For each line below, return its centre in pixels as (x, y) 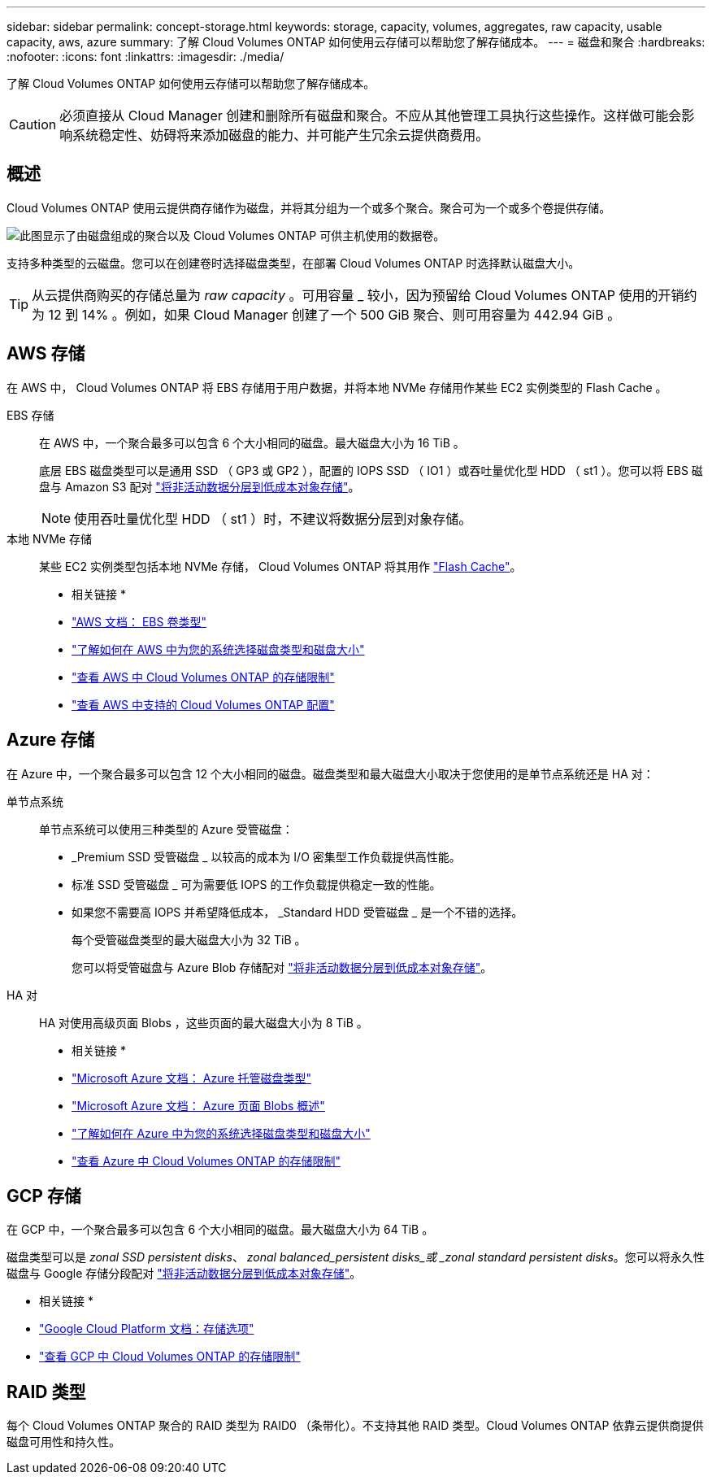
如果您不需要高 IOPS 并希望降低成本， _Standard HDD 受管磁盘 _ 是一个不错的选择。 (297, 912)
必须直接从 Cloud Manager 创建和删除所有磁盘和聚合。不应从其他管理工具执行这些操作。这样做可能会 (371, 115)
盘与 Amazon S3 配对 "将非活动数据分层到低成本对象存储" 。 (200, 486)
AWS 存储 (46, 354)
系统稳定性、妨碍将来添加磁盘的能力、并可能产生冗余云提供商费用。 (281, 135)
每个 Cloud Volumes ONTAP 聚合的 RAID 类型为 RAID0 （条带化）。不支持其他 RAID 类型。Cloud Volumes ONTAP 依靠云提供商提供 (355, 1426)
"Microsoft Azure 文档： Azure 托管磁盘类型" (192, 1078)
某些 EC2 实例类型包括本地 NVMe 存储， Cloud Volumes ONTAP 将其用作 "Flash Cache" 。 (280, 566)
